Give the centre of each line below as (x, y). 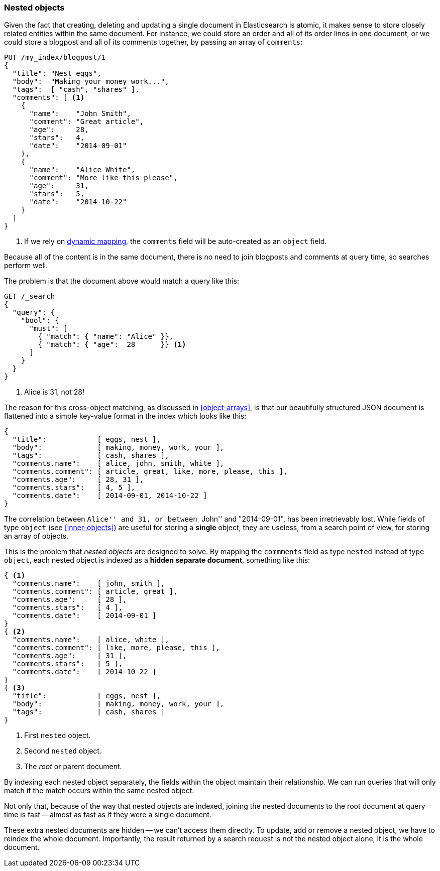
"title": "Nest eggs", (57, 74)
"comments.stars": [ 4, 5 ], (74, 488)
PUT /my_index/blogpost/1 (55, 57)
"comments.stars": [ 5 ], (68, 664)
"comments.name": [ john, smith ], (89, 584)
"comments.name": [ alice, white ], (91, 640)
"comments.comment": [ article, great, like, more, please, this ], (150, 472)
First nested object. (58, 735)
